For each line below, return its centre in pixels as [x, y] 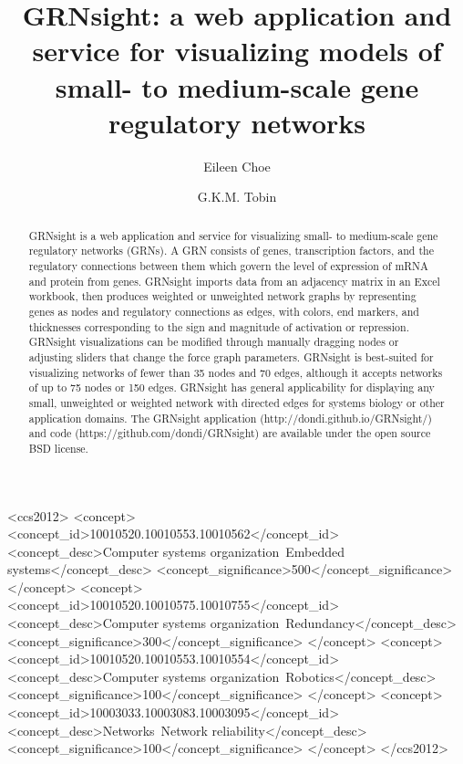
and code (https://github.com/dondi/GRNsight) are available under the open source [230, 433]
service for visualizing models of [237, 51]
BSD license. [58, 448]
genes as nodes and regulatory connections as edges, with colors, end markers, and [224, 311]
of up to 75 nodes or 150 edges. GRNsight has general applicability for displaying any [231, 387]
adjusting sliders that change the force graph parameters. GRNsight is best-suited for [231, 356]
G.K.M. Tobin [237, 197]
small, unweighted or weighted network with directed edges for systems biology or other [237, 402]
